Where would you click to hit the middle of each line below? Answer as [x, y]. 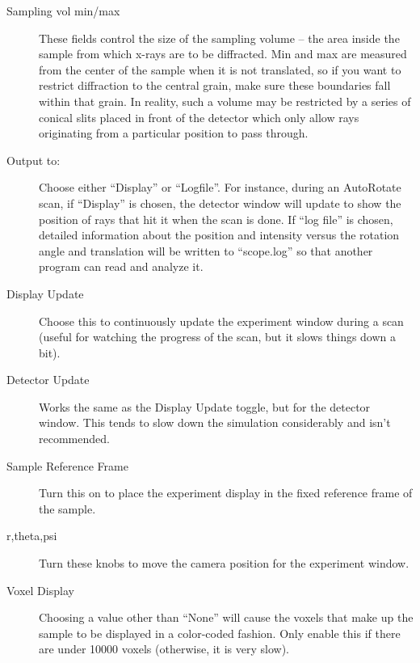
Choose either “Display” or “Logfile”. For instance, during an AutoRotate [220, 187]
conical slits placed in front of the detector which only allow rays [199, 117]
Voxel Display [40, 590]
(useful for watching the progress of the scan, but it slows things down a [218, 337]
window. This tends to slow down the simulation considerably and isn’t [215, 422]
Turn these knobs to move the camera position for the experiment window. [224, 563]
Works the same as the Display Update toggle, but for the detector [205, 406]
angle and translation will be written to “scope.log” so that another [206, 250]
